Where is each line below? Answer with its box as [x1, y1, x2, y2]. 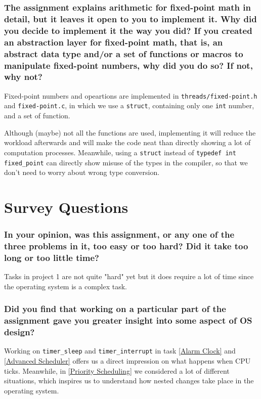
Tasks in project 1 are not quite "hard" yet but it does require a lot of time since [4, 271, 254, 282]
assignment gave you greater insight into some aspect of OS [4, 314, 252, 327]
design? [4, 326, 35, 338]
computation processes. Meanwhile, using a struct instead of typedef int [4, 147, 236, 157]
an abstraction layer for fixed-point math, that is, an [4, 35, 223, 48]
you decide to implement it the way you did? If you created [4, 24, 252, 36]
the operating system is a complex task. [4, 281, 127, 291]
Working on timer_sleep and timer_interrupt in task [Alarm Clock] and [4, 345, 236, 356]
